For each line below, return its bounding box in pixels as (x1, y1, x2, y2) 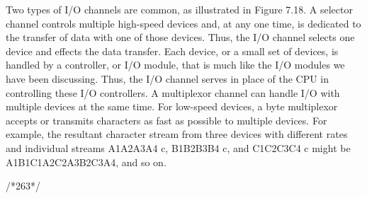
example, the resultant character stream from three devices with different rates (6, 127, 348, 141)
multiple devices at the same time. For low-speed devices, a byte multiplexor (6, 99, 338, 114)
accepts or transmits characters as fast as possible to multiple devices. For (6, 112, 327, 127)
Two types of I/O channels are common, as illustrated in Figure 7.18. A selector (6, 2, 353, 16)
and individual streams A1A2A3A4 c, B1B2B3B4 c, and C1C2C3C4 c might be (6, 140, 351, 155)
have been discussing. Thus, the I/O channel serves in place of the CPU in (6, 71, 329, 86)
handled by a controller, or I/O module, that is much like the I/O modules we (6, 57, 345, 72)
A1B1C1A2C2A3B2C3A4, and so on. (6, 154, 166, 169)
